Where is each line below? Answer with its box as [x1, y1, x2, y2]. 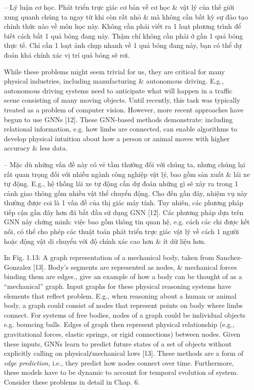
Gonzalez [4, 261, 31, 272]
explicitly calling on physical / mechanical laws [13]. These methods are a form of [4, 348, 244, 358]
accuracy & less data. [4, 143, 68, 153]
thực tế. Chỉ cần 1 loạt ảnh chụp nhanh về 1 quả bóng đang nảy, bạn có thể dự [4, 40, 242, 50]
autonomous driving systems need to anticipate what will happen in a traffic [4, 85, 233, 95]
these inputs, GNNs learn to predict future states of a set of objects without [4, 338, 232, 348]
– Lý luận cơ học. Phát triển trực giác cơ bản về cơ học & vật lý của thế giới [4, 2, 234, 12]
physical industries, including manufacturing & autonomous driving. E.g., [4, 76, 224, 86]
